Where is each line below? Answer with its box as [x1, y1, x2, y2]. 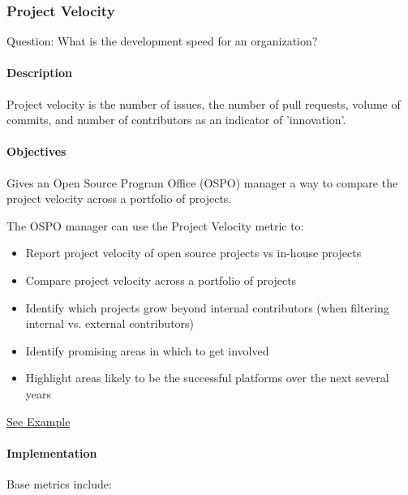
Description [6, 64, 73, 81]
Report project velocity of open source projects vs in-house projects [25, 244, 362, 261]
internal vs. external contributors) [25, 315, 195, 332]
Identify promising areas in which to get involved [25, 342, 269, 359]
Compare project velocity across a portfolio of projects [25, 271, 297, 288]
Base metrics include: [6, 475, 112, 492]
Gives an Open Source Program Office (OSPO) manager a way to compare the [6, 174, 398, 191]
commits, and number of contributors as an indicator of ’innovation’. [6, 111, 346, 128]
